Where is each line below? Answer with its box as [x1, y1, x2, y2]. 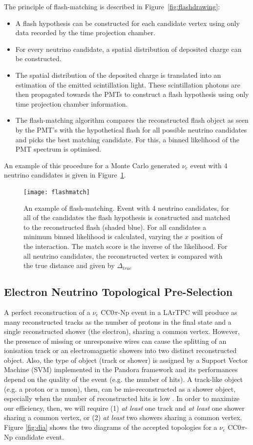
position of [191, 231, 223, 242]
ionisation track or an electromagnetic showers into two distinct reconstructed [4, 345, 237, 356]
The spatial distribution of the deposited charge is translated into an [15, 69, 221, 80]
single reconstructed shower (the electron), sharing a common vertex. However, [4, 326, 240, 336]
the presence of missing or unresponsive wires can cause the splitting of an [4, 335, 227, 346]
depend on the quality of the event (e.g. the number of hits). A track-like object [4, 374, 243, 384]
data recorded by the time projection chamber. [15, 27, 155, 38]
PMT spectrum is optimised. [15, 144, 102, 154]
